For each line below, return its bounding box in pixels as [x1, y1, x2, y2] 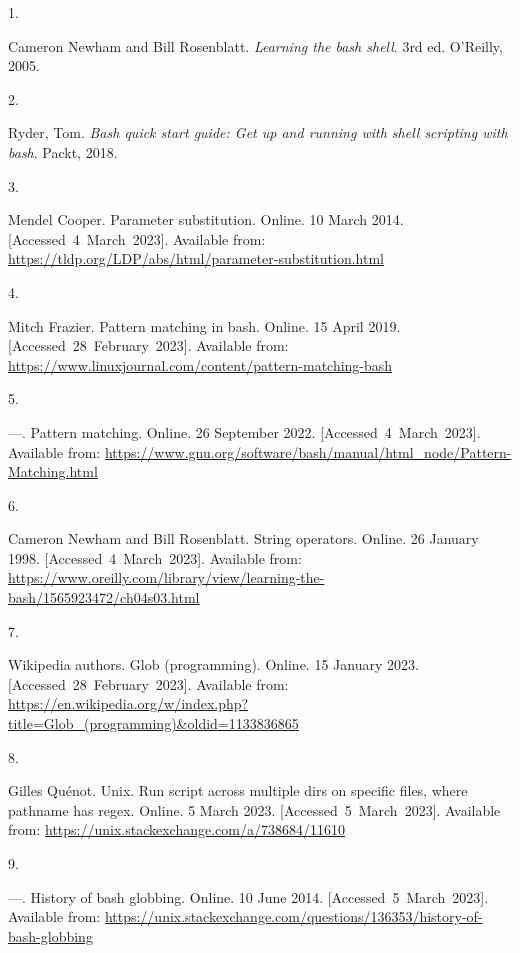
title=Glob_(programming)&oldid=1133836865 [8, 713, 299, 734]
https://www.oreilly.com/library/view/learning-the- [8, 567, 325, 588]
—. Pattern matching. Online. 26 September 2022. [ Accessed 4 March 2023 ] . [8, 421, 481, 442]
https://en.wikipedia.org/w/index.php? [8, 693, 249, 714]
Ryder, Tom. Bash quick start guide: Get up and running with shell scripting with [8, 122, 508, 143]
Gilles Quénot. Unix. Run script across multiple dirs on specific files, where [8, 780, 468, 801]
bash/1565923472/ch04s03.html [8, 587, 200, 608]
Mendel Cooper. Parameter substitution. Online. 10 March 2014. [8, 209, 404, 230]
